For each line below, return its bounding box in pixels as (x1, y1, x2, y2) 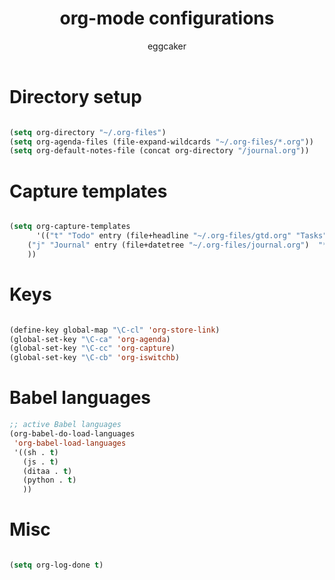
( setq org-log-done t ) (9, 560, 104, 571)
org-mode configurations (59, 7, 275, 30)
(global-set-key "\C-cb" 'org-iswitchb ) (9, 353, 181, 363)
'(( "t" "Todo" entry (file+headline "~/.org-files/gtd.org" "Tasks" (35, 231, 328, 241)
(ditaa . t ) (22, 466, 73, 476)
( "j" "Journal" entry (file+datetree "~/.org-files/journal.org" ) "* (27, 240, 328, 250)
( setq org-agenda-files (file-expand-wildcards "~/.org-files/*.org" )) (9, 137, 314, 147)
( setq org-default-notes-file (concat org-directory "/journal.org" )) (9, 146, 310, 156)
